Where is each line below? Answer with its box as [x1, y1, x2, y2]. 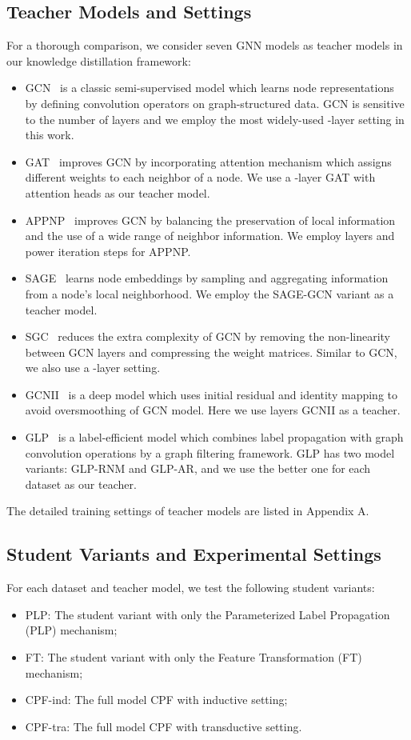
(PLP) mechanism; [25, 622, 118, 638]
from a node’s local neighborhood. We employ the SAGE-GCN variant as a [25, 285, 394, 302]
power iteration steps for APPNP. [25, 242, 191, 259]
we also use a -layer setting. [25, 359, 161, 376]
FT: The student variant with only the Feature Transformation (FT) [25, 649, 362, 666]
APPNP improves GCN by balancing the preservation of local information [25, 211, 396, 228]
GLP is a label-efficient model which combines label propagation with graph [25, 429, 404, 446]
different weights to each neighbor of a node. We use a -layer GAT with [25, 169, 376, 186]
